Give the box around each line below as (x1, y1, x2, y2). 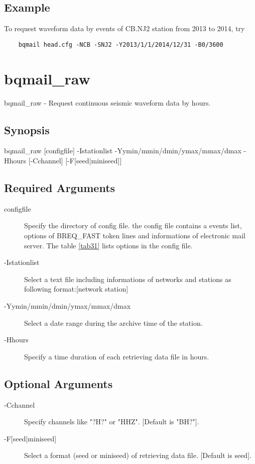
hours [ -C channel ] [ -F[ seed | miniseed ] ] (9, 155, 122, 165)
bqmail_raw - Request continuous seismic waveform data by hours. (4, 97, 211, 108)
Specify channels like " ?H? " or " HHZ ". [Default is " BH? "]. (24, 416, 199, 427)
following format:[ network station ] (24, 284, 129, 294)
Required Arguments (4, 179, 115, 195)
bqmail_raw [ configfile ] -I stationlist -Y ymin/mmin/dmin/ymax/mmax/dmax (4, 145, 241, 156)
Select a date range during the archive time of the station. (24, 317, 203, 328)
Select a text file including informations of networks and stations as (24, 273, 231, 284)
